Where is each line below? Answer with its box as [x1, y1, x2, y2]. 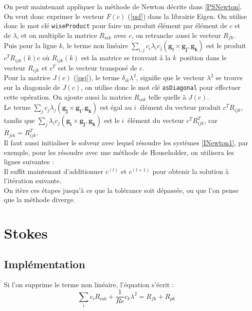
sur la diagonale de [4, 82, 60, 92]
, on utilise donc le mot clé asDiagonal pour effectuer [81, 82, 241, 92]
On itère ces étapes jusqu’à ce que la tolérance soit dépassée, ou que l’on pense [4, 185, 238, 195]
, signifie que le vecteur [136, 72, 205, 83]
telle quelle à [148, 91, 186, 102]
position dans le [180, 52, 227, 63]
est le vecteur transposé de [58, 62, 137, 72]
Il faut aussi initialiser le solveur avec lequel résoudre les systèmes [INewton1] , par [4, 137, 249, 147]
